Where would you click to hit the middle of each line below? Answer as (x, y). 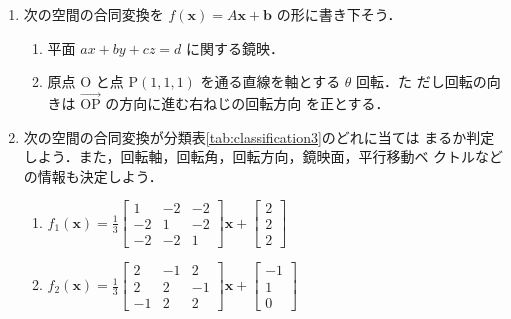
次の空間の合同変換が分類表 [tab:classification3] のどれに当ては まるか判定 (259, 136)
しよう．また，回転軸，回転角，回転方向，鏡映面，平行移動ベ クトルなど (263, 156)
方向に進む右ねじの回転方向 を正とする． (254, 103)
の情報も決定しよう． (93, 175)
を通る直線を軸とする (270, 81)
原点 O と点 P (93, 81)
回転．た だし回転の (421, 81)
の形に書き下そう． (339, 14)
